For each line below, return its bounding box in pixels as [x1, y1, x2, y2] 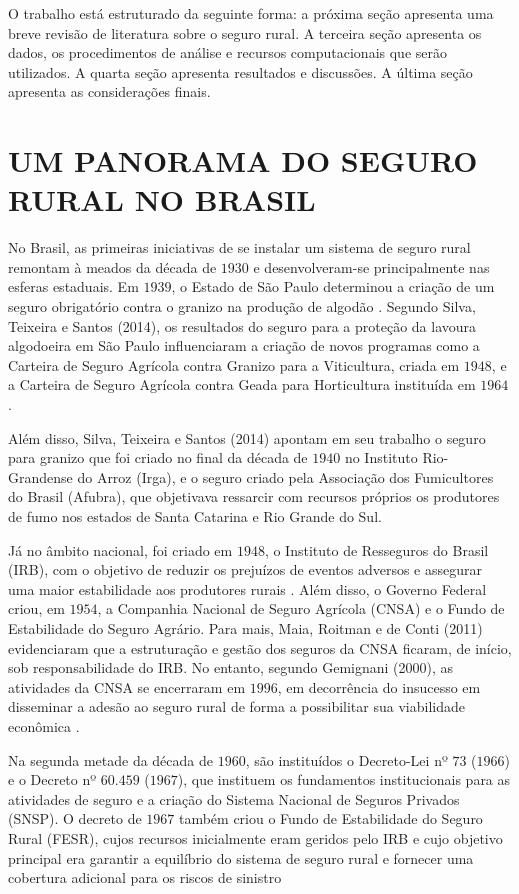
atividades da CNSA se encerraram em [8, 676, 246, 697]
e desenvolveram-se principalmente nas [253, 256, 490, 277]
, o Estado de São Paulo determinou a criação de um [171, 276, 495, 297]
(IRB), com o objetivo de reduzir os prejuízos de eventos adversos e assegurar [8, 559, 482, 580]
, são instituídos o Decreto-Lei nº [245, 749, 448, 770]
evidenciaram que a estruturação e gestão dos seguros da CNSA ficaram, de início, [8, 637, 512, 658]
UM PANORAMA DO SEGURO [8, 140, 478, 181]
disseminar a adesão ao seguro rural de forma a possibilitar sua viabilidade [8, 696, 465, 717]
